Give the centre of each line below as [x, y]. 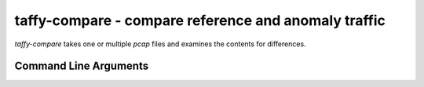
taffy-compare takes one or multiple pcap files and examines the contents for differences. [160, 44]
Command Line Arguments [82, 66]
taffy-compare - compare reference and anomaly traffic [200, 20]
